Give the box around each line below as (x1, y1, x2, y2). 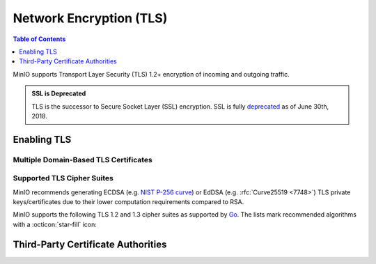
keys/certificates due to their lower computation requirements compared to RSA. (13, 198, 244, 205)
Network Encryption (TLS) (13, 10, 168, 26)
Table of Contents (13, 35, 66, 43)
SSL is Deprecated (31, 89, 86, 98)
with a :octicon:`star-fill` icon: (13, 220, 97, 228)
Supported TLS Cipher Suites (13, 173, 114, 183)
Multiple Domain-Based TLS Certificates (13, 155, 152, 164)
